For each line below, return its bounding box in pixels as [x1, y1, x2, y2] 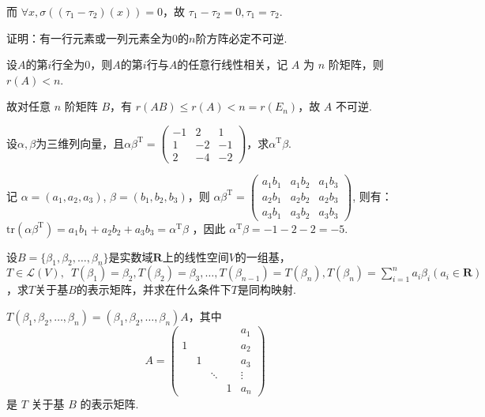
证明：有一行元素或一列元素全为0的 [6, 29, 189, 46]
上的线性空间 [162, 248, 229, 265]
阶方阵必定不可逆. [195, 29, 288, 46]
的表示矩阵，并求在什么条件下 [76, 281, 231, 298]
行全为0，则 [51, 56, 113, 73]
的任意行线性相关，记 [177, 56, 288, 73]
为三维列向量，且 [36, 134, 125, 151]
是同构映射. [238, 281, 296, 298]
